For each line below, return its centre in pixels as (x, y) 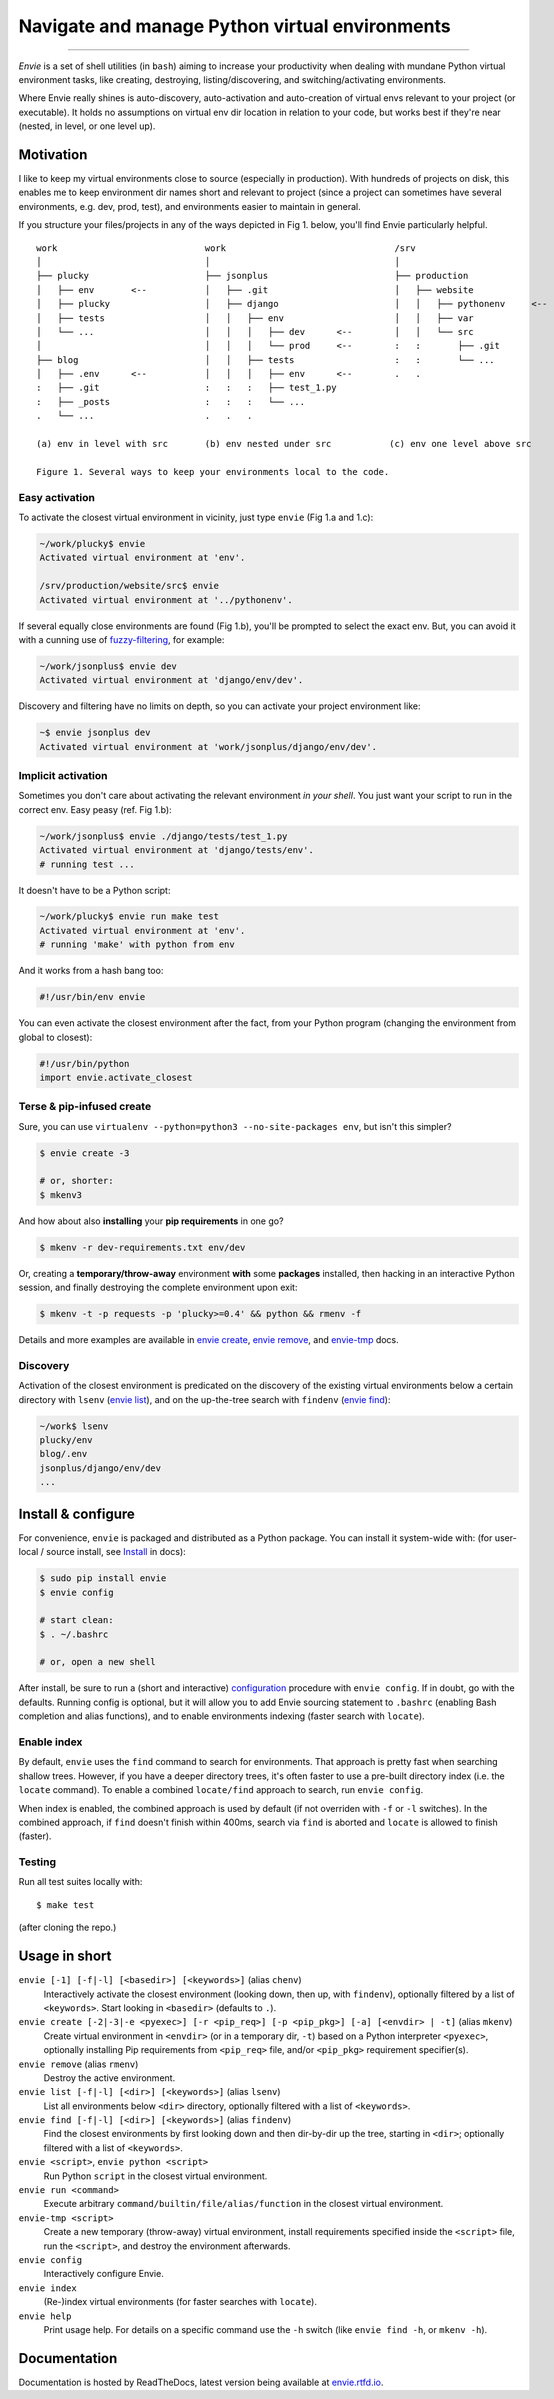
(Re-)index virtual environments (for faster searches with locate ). (180, 2302)
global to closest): (55, 1037)
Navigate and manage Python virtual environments (234, 26)
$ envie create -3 (84, 1153)
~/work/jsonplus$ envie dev (108, 666)
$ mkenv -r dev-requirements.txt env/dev (142, 1247)
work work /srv (226, 248)
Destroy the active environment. (109, 2077)
